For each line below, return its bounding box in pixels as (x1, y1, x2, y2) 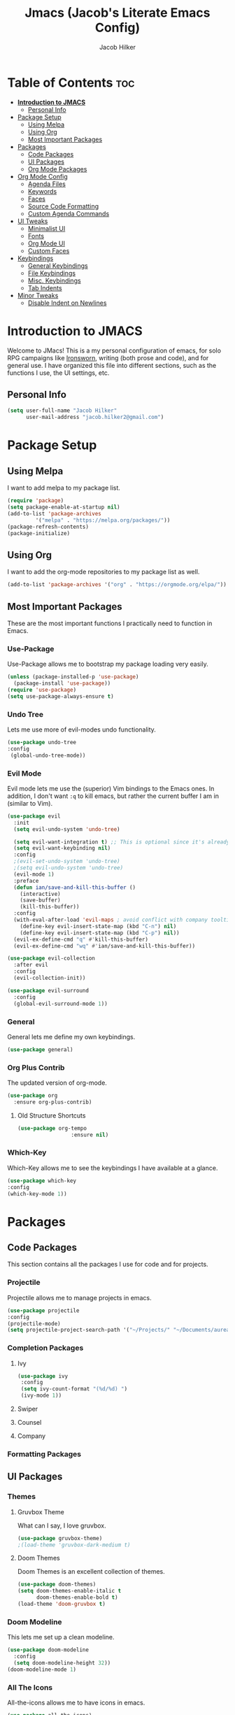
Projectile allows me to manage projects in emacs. (7, 1293, 152, 1302)
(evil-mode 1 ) (13, 871, 55, 878)
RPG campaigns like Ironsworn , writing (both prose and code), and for (7, 353, 209, 362)
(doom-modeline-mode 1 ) (7, 1666, 77, 1673)
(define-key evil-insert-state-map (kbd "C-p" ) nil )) (20, 929, 180, 937)
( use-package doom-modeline (7, 1646, 90, 1653)
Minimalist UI (27, 224, 66, 232)
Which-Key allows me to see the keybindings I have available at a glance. (7, 1163, 218, 1172)
